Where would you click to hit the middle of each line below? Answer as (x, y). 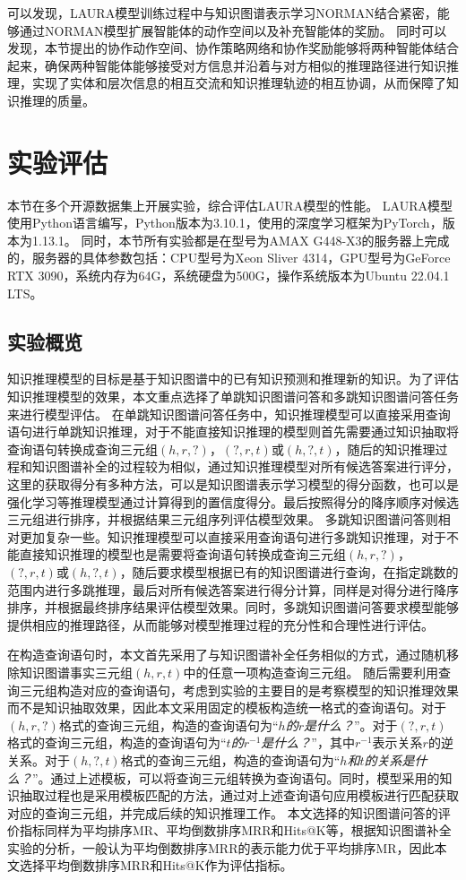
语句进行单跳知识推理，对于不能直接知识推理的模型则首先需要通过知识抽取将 (233, 431)
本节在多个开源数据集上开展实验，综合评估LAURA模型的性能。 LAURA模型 (230, 205)
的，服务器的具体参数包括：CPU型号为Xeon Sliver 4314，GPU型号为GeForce (229, 258)
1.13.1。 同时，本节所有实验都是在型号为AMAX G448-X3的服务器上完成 (241, 240)
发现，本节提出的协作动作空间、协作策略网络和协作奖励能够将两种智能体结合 (233, 48)
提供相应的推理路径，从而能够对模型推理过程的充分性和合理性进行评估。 (220, 624)
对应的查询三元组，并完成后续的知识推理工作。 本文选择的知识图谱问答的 (223, 812)
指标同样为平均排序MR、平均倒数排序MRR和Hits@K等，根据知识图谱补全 (235, 830)
